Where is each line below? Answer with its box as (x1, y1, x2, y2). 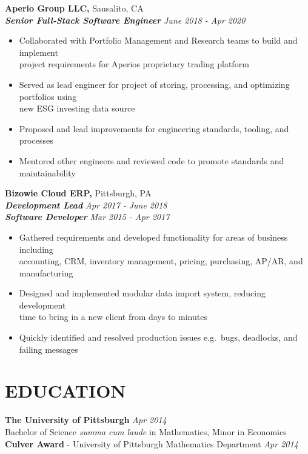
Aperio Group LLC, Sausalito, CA (5, 2, 144, 14)
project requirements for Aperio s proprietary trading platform (19, 58, 249, 70)
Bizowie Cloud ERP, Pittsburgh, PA (5, 187, 152, 199)
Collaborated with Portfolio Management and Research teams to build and (19, 34, 298, 47)
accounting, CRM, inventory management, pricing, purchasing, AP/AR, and (19, 255, 303, 267)
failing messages (19, 342, 78, 355)
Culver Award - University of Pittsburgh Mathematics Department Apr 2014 (5, 437, 298, 450)
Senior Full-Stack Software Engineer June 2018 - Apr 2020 (5, 13, 246, 26)
